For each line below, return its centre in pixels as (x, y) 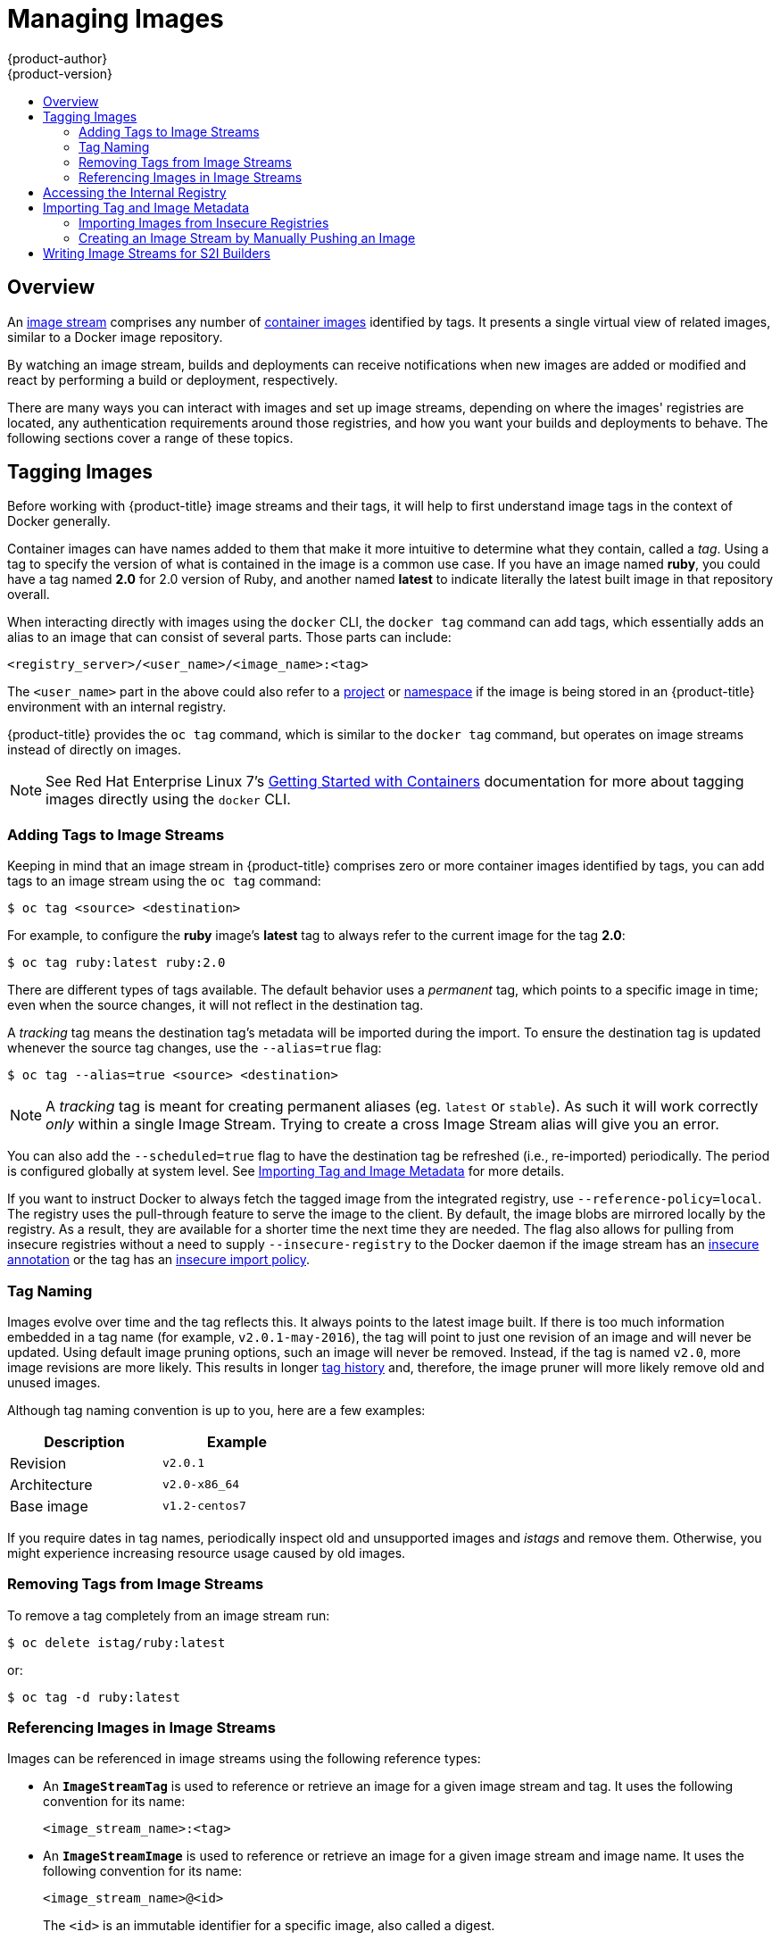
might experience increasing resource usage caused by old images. (207, 1553)
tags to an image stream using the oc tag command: (164, 881)
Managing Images (116, 19)
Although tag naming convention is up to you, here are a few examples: (216, 1410)
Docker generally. (59, 521)
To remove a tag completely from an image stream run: (169, 1615)
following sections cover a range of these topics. (150, 437)
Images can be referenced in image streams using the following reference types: (244, 1759)
